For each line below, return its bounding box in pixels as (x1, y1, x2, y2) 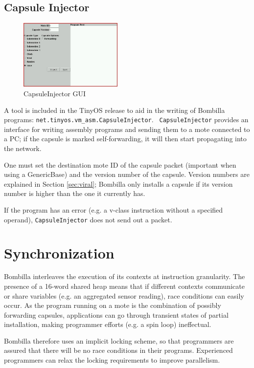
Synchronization (4, 243, 115, 263)
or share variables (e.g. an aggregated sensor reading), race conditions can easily (4, 290, 244, 301)
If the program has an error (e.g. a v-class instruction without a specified (4, 204, 223, 215)
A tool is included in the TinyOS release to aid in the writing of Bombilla (4, 105, 225, 115)
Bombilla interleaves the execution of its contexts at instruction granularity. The (4, 271, 245, 281)
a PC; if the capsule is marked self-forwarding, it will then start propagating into (4, 133, 247, 144)
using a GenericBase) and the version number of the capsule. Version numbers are (4, 169, 250, 179)
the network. (4, 143, 42, 153)
